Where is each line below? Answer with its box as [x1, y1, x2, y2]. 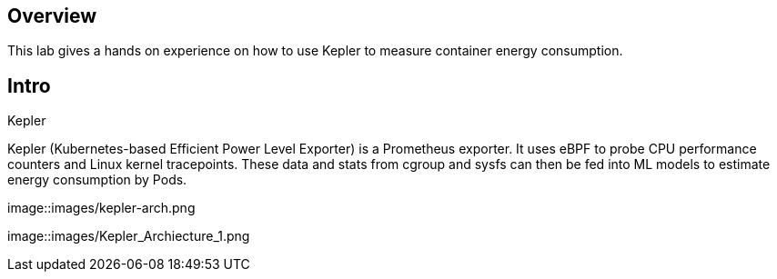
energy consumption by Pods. [7, 172, 187, 188]
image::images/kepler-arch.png [7, 200, 196, 216]
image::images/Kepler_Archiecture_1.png [7, 228, 250, 244]
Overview [7, 5, 97, 27]
